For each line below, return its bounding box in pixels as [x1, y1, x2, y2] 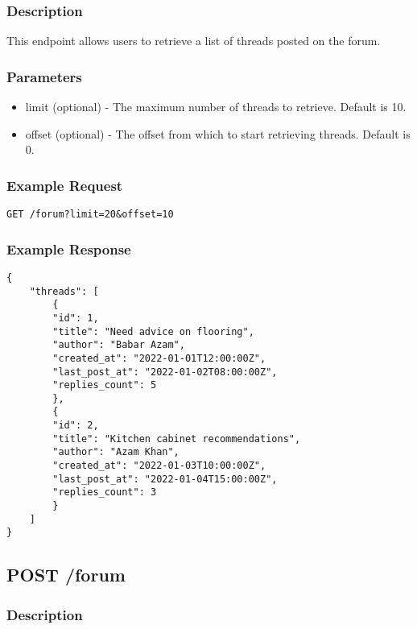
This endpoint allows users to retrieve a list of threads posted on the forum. [6, 32, 381, 49]
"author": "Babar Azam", [52, 339, 185, 351]
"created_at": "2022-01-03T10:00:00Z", [52, 460, 266, 472]
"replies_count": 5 [52, 379, 157, 391]
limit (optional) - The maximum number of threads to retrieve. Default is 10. [25, 98, 407, 115]
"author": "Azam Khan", [52, 446, 180, 458]
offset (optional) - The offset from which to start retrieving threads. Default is [25, 125, 411, 142]
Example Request [6, 175, 123, 195]
